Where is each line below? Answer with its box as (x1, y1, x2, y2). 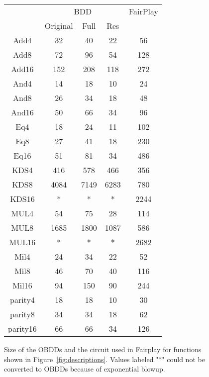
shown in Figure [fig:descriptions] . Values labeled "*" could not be (4, 354, 205, 364)
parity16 (8, 323, 37, 334)
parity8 (10, 308, 35, 320)
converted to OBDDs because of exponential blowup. (4, 364, 165, 374)
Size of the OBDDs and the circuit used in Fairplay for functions (4, 344, 202, 354)
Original (44, 20, 73, 31)
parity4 (10, 294, 35, 305)
